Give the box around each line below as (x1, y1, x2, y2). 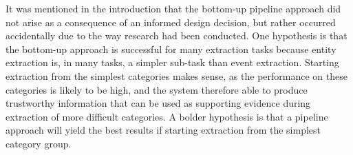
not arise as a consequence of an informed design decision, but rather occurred (6, 14, 336, 29)
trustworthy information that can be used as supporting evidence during (6, 96, 311, 110)
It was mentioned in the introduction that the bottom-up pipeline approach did (6, 1, 341, 15)
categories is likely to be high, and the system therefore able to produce (6, 82, 308, 96)
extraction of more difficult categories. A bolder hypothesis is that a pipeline (6, 109, 328, 123)
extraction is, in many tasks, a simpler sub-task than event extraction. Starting (6, 55, 339, 70)
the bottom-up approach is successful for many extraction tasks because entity (6, 41, 336, 56)
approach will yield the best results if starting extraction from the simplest (6, 123, 321, 137)
